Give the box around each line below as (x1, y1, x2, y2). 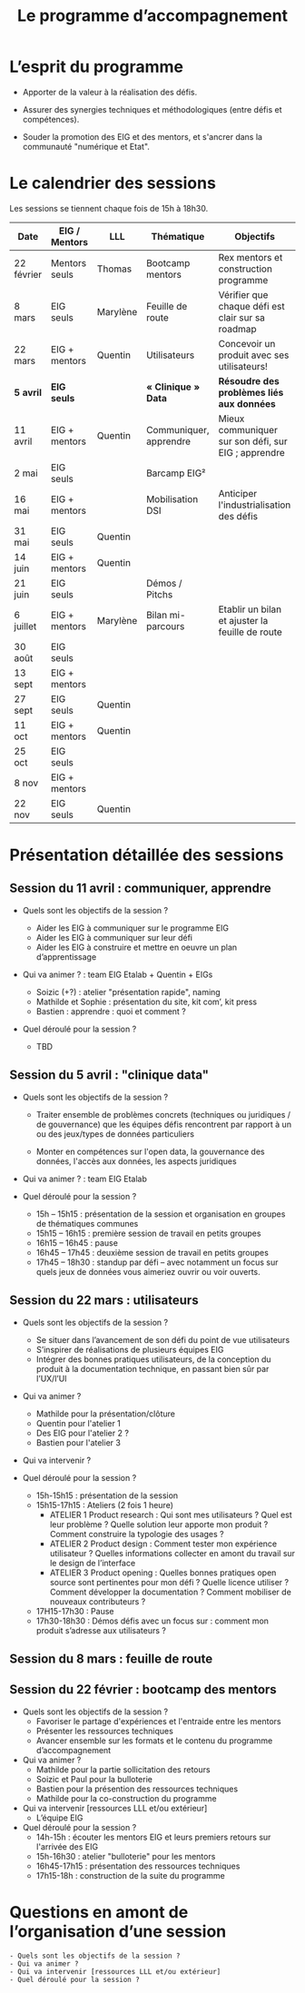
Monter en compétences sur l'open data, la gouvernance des (35, 1146, 265, 1157)
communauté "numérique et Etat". (22, 141, 150, 152)
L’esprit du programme (9, 56, 184, 77)
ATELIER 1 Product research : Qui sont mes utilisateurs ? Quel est (49, 1509, 292, 1520)
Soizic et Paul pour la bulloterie (35, 1773, 152, 1784)
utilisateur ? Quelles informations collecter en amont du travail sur (49, 1547, 296, 1558)
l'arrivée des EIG (35, 1840, 98, 1852)
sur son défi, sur (218, 435, 288, 448)
